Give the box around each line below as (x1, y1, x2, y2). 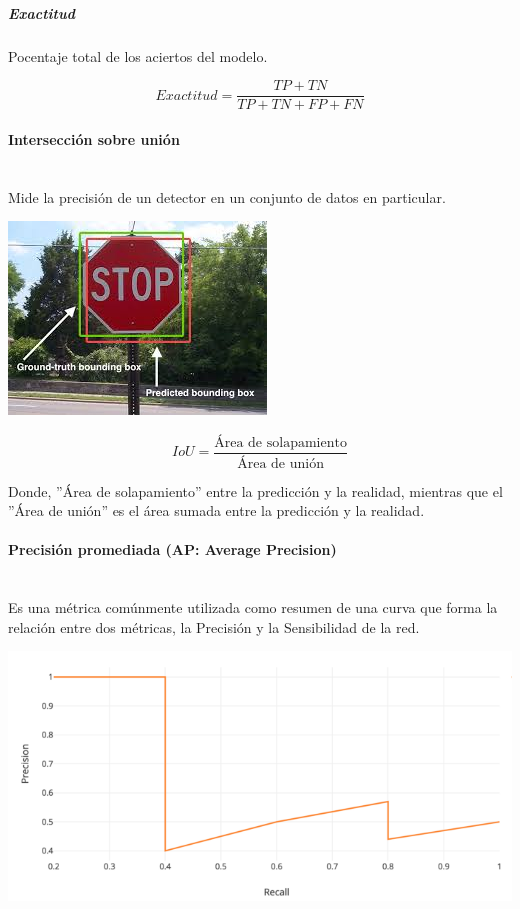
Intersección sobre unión (8, 128, 180, 149)
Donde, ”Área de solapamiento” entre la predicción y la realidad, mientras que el (8, 480, 503, 501)
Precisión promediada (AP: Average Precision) (8, 539, 337, 560)
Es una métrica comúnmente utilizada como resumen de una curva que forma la (8, 597, 498, 618)
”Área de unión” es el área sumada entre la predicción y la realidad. (8, 500, 425, 521)
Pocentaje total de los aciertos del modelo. (8, 45, 268, 66)
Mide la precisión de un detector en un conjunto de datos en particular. (8, 186, 446, 207)
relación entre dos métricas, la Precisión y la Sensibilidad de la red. (8, 616, 420, 637)
